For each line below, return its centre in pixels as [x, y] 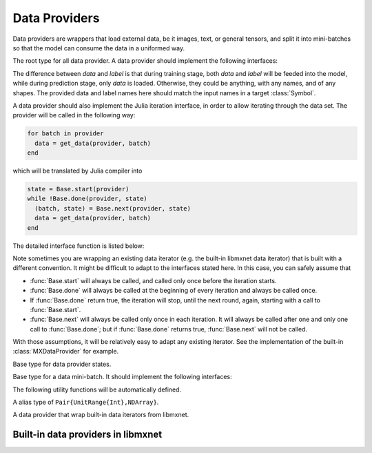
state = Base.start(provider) [78, 189]
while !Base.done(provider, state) [87, 199]
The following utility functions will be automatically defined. [97, 389]
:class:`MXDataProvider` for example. [66, 351]
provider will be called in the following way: [74, 115]
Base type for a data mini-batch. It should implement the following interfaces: [122, 377]
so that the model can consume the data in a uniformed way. [99, 48]
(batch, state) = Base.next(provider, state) [113, 208]
